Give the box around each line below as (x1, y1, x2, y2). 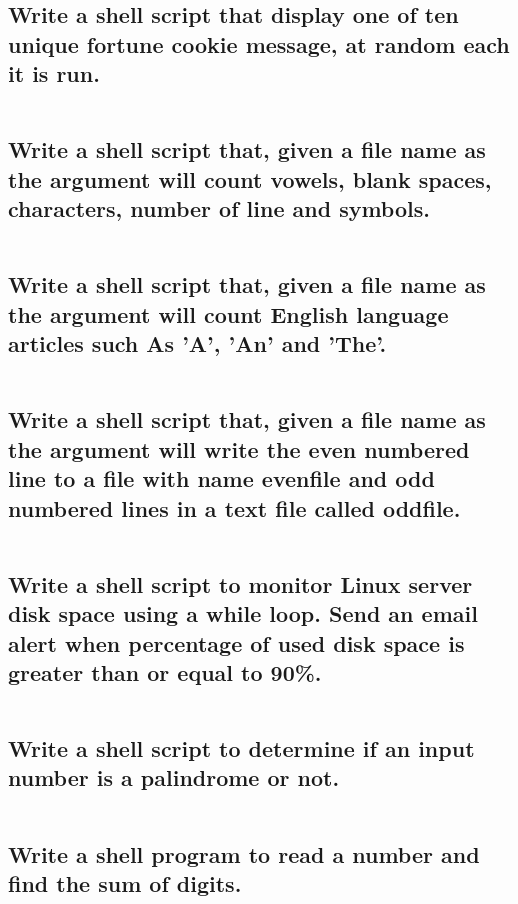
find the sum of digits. (8, 868, 242, 899)
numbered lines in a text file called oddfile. (8, 492, 461, 523)
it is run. (8, 58, 100, 89)
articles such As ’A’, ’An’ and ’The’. (8, 328, 387, 359)
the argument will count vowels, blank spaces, (8, 163, 492, 194)
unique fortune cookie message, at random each (8, 28, 510, 59)
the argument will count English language (8, 298, 449, 329)
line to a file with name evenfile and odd (8, 463, 435, 494)
